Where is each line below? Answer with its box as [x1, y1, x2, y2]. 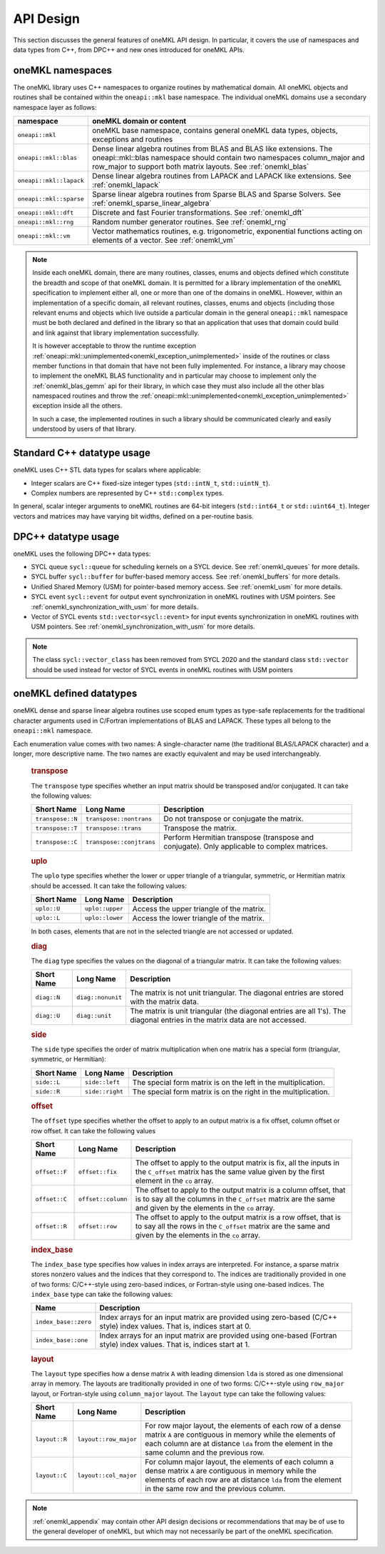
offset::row [78, 1222, 118, 1230]
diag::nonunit [76, 993, 123, 1001]
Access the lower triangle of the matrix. [132, 913, 265, 923]
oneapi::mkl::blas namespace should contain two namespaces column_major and [91, 153, 365, 163]
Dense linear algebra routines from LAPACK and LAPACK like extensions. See [91, 171, 352, 181]
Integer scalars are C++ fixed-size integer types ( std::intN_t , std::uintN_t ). [31, 478, 271, 487]
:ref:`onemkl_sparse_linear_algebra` [91, 199, 212, 209]
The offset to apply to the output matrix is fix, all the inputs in [135, 1158, 340, 1168]
